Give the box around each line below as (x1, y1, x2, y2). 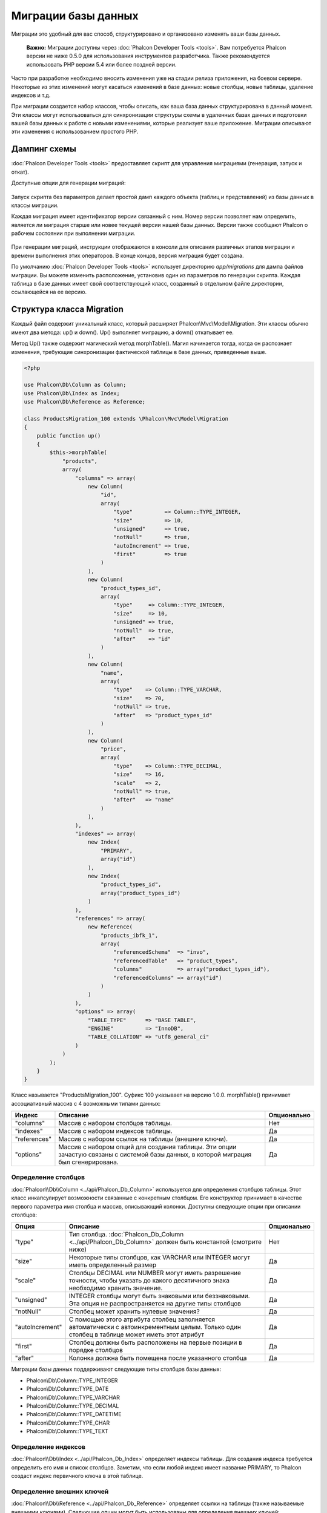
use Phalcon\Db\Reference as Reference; (24, 398, 145, 405)
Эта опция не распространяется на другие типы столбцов (68, 1299, 242, 1308)
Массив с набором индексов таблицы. (58, 1127, 173, 1135)
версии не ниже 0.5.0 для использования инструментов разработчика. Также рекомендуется (26, 52, 270, 60)
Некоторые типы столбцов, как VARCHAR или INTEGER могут (68, 1253, 251, 1262)
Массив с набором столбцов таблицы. (58, 1119, 173, 1127)
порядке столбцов (68, 1346, 124, 1354)
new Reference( (88, 924, 133, 930)
